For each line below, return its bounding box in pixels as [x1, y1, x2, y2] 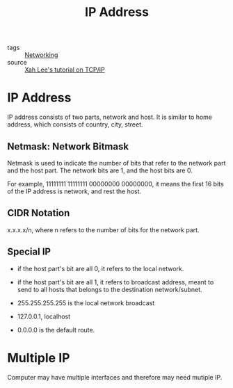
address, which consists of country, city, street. [7, 120, 144, 129]
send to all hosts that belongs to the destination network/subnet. [17, 285, 203, 293]
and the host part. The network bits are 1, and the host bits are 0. [7, 166, 193, 175]
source [7, 58, 28, 67]
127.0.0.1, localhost [17, 312, 71, 321]
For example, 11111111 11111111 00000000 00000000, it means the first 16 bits [7, 179, 224, 188]
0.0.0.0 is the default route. [17, 325, 95, 334]
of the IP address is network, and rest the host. [7, 187, 142, 195]
